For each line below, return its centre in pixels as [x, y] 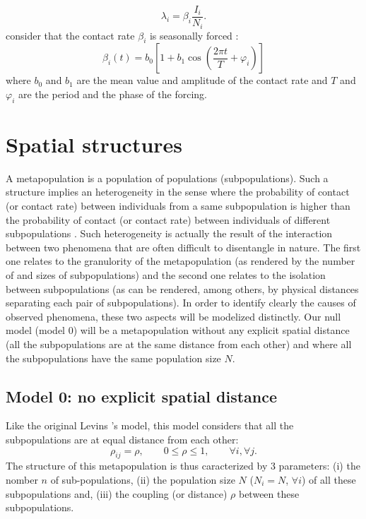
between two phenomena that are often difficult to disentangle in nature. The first [183, 247]
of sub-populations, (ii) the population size [143, 479]
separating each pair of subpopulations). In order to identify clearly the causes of [181, 303]
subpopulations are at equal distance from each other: [122, 439]
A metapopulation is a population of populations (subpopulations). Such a [167, 178]
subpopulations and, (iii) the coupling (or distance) [117, 493]
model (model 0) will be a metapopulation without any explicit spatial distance [178, 330]
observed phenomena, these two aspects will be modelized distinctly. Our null [173, 316]
